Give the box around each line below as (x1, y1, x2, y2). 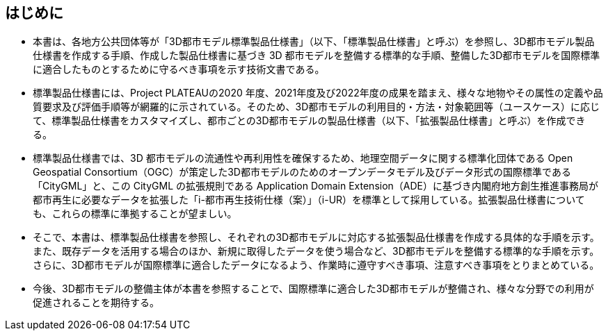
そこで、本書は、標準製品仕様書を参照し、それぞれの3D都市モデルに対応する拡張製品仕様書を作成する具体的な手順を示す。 (33, 231, 600, 244)
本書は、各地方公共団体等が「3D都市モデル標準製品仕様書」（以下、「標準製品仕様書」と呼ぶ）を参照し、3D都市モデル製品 (33, 35, 595, 48)
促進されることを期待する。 (33, 296, 159, 309)
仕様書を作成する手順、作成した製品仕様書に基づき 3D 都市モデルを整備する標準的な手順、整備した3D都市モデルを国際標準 (33, 49, 600, 62)
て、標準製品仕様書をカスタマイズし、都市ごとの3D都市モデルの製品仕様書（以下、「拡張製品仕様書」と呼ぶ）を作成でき (33, 115, 586, 127)
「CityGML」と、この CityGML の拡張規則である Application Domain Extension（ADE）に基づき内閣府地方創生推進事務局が (33, 180, 599, 192)
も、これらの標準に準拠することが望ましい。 (33, 208, 237, 220)
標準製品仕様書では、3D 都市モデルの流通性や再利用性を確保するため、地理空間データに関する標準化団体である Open (33, 152, 573, 165)
